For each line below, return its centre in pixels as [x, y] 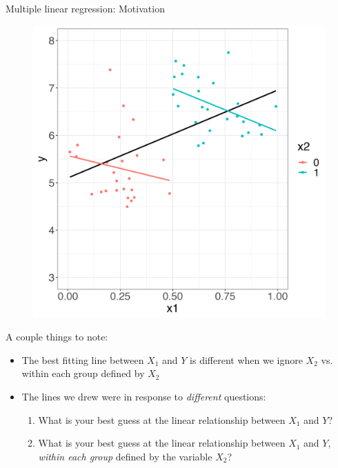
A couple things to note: [57, 337]
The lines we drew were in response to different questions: [144, 396]
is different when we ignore [246, 359]
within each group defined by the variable [125, 456]
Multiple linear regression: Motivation [85, 8]
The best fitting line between [83, 359]
